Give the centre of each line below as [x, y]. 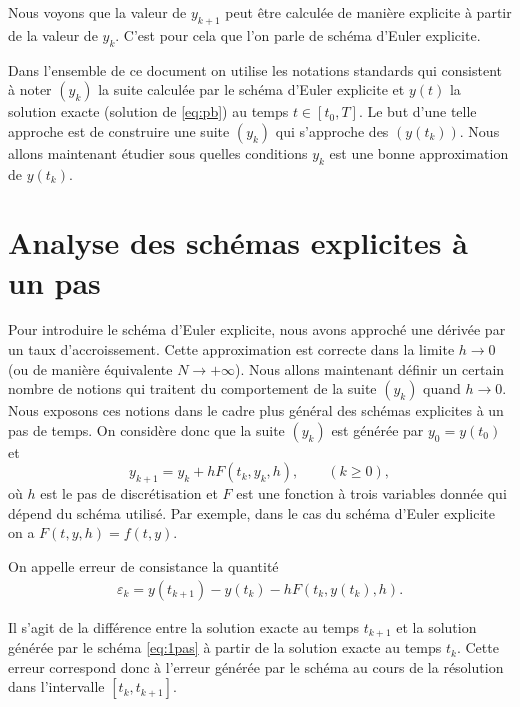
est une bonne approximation [419, 152]
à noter [30, 89]
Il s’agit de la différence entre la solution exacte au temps [184, 626]
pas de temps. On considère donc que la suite [146, 429]
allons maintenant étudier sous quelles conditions [158, 152]
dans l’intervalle [56, 686]
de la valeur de [53, 34]
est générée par [377, 429]
